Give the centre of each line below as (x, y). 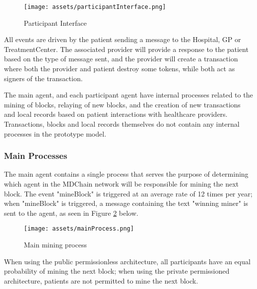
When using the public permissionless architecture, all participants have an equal (127, 261)
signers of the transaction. (43, 78)
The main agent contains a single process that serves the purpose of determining (126, 174)
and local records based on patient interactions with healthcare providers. (116, 114)
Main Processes (36, 156)
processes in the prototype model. (55, 133)
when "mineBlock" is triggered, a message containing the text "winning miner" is (126, 203)
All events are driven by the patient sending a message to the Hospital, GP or (123, 39)
